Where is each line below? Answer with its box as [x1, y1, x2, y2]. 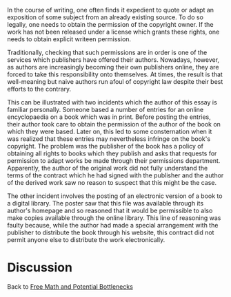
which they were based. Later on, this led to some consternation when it [7, 127, 212, 135]
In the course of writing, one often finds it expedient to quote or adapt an [7, 6, 214, 14]
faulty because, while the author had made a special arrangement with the [7, 221, 219, 229]
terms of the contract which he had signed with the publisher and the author [7, 171, 224, 179]
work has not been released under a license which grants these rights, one [7, 27, 220, 36]
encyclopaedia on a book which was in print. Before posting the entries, [7, 113, 212, 121]
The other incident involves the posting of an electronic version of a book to [7, 192, 223, 200]
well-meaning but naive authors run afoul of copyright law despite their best [7, 78, 223, 85]
